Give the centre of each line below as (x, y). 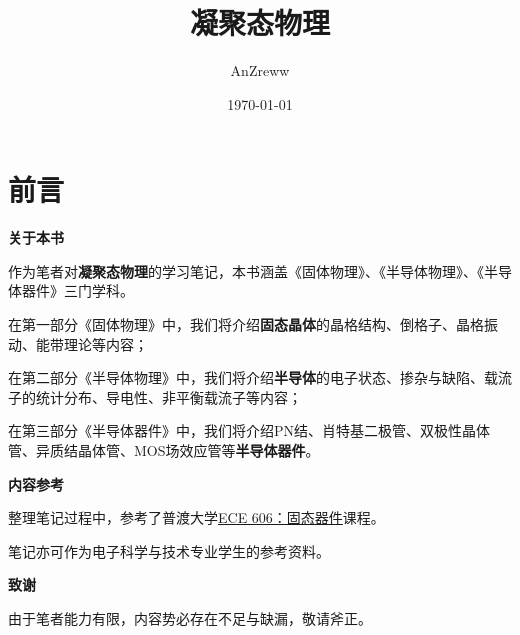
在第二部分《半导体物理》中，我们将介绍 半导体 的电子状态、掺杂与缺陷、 (246, 377)
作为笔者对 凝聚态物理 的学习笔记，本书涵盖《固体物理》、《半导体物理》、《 (246, 270)
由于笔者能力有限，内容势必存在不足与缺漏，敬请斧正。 (190, 617)
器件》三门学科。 (77, 290)
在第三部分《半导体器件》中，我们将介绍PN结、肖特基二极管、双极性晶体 (249, 430)
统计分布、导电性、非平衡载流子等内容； (168, 396)
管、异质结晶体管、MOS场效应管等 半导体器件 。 (164, 450)
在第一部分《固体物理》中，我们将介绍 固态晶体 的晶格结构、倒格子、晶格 (246, 324)
